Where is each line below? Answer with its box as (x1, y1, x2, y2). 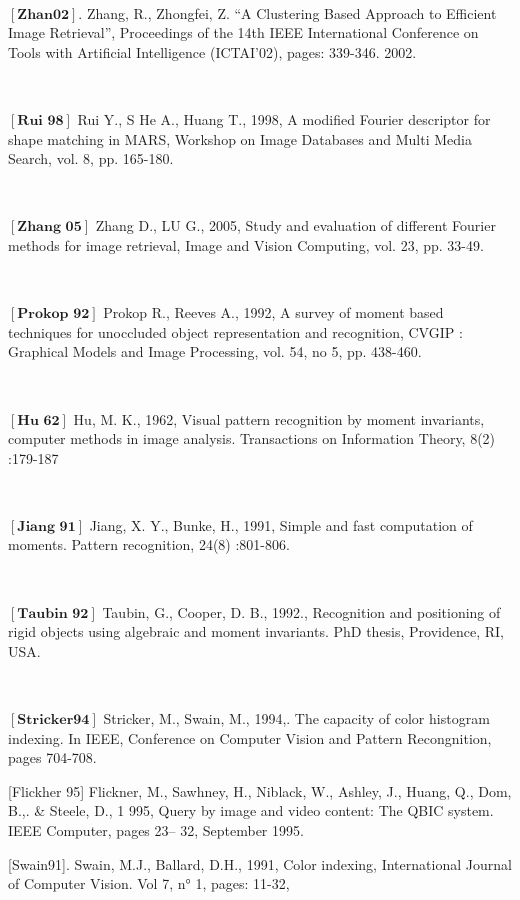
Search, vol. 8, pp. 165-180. (8, 148, 174, 169)
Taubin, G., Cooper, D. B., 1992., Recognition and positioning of (102, 601, 501, 622)
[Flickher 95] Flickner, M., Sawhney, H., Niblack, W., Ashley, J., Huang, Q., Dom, (8, 780, 512, 801)
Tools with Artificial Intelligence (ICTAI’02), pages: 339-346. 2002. (8, 41, 417, 62)
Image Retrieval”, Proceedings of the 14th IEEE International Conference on (8, 22, 479, 43)
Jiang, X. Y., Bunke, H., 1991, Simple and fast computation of (89, 514, 473, 535)
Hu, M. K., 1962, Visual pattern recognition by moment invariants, (73, 408, 485, 429)
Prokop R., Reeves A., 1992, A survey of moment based (103, 302, 444, 323)
